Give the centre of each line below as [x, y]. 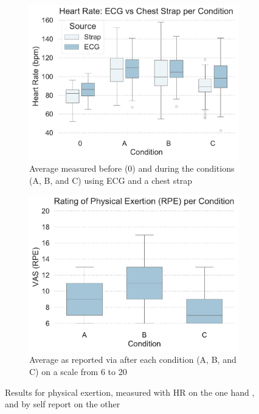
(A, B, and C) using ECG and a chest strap [111, 180]
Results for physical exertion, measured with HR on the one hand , [130, 392]
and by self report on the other [63, 404]
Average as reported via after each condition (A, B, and [133, 360]
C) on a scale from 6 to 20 [78, 371]
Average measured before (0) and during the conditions [132, 168]
